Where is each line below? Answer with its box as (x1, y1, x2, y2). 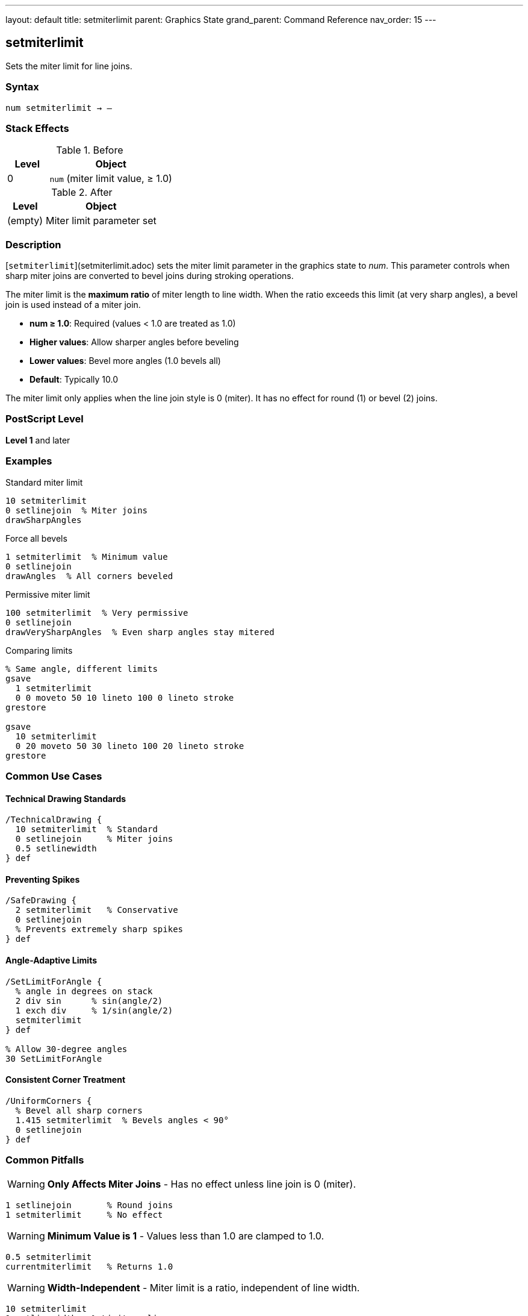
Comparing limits (5, 645, 73, 656)
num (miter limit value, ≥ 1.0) (49, 172, 172, 185)
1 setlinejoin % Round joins (5, 1200, 173, 1210)
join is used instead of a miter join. (5, 299, 141, 310)
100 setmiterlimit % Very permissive (5, 607, 188, 618)
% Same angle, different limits (5, 663, 158, 674)
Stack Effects (5, 122, 69, 134)
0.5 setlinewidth (15, 844, 97, 854)
